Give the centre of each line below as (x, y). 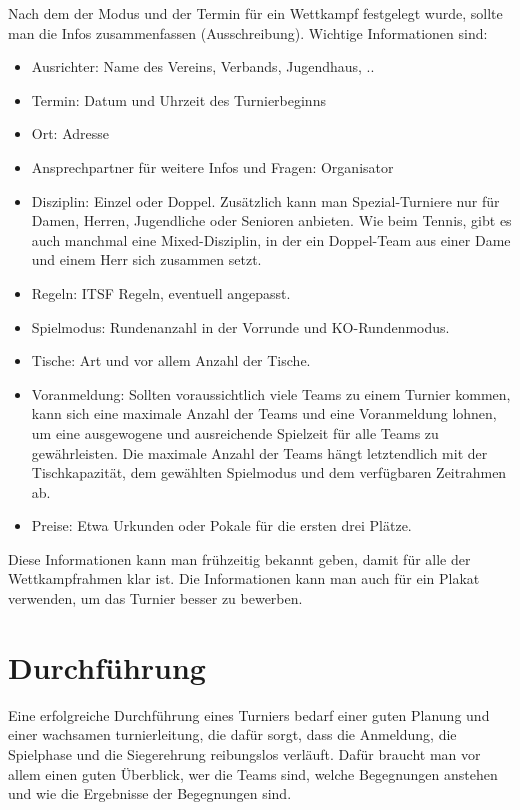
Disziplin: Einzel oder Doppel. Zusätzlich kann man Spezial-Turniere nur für (265, 200)
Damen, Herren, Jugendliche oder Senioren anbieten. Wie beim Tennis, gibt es (271, 220)
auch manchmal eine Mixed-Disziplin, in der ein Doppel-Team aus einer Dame (271, 239)
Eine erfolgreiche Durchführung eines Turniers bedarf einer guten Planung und (249, 714)
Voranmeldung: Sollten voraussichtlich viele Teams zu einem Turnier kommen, (271, 393)
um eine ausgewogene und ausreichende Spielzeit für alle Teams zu (235, 432)
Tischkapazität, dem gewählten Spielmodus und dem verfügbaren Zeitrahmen (269, 472)
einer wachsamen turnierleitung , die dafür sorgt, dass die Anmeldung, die (232, 734)
